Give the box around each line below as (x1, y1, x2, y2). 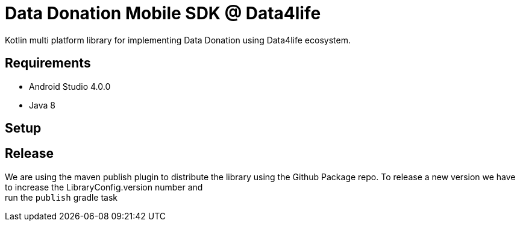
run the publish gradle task (5, 192, 118, 202)
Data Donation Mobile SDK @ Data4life (5, 3, 321, 24)
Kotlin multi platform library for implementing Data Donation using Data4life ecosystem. (5, 34, 351, 45)
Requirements (5, 55, 91, 71)
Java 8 (29, 99, 55, 110)
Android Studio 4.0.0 (29, 81, 111, 92)
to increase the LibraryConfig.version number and (5, 181, 203, 192)
